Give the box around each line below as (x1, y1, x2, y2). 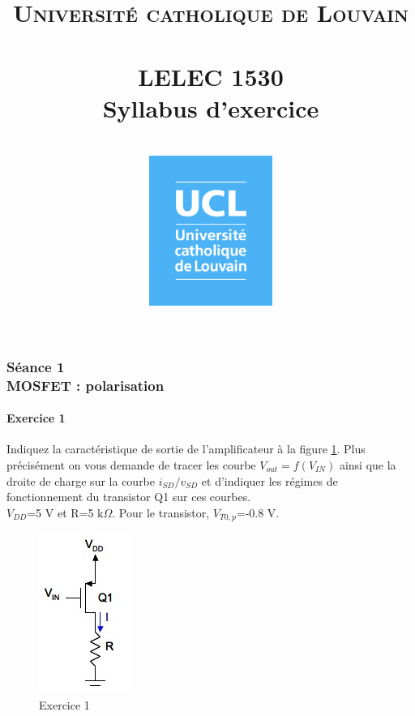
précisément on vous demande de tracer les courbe (6, 457, 256, 473)
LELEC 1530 (138, 59, 284, 92)
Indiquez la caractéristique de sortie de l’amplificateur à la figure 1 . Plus (6, 440, 366, 457)
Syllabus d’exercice (102, 91, 319, 124)
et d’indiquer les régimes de (201, 472, 338, 489)
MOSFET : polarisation (6, 375, 165, 395)
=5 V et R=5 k (27, 504, 104, 521)
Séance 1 (6, 356, 65, 376)
